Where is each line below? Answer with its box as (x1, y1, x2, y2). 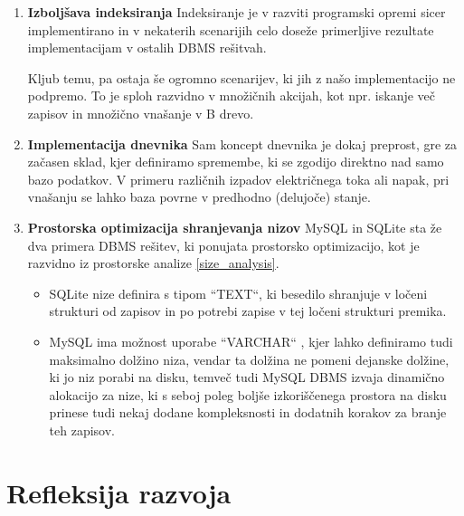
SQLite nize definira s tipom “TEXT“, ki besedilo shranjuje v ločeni (49, 283, 428, 302)
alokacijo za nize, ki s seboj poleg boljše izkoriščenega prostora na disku (49, 385, 447, 404)
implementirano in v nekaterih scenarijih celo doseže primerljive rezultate (27, 20, 434, 39)
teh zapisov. (49, 420, 116, 439)
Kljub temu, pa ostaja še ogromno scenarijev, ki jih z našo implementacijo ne (27, 68, 456, 87)
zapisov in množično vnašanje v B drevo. (27, 103, 254, 122)
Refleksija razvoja (6, 473, 232, 511)
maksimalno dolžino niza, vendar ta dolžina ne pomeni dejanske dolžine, (49, 349, 450, 368)
